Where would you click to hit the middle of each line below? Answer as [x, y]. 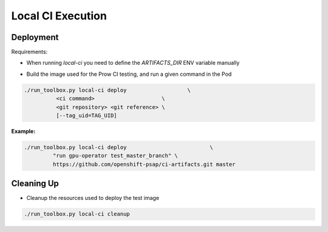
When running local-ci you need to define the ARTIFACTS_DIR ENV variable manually [133, 63]
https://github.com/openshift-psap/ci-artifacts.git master [144, 164]
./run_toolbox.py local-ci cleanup [77, 214]
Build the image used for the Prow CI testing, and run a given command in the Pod [129, 74]
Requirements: [29, 52]
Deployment [35, 37]
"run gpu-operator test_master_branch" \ [115, 156]
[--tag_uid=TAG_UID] [87, 115]
